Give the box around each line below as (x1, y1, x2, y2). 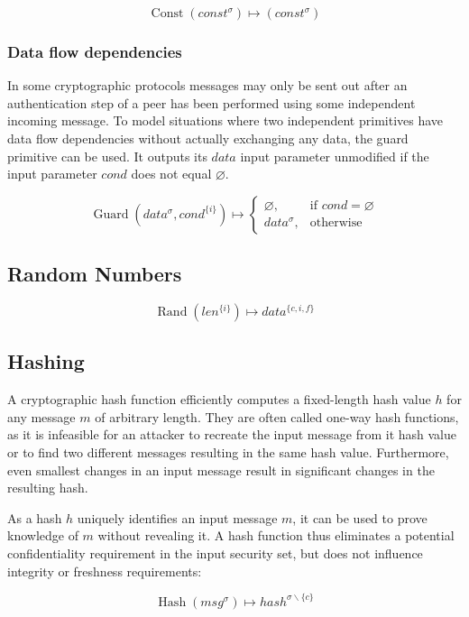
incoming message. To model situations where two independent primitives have (7, 111, 444, 130)
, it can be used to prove (292, 508, 428, 527)
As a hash (7, 508, 62, 527)
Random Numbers (7, 260, 182, 288)
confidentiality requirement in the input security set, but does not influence (7, 543, 423, 562)
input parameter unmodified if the (240, 146, 429, 165)
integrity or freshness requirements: (7, 561, 202, 580)
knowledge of (7, 526, 78, 545)
